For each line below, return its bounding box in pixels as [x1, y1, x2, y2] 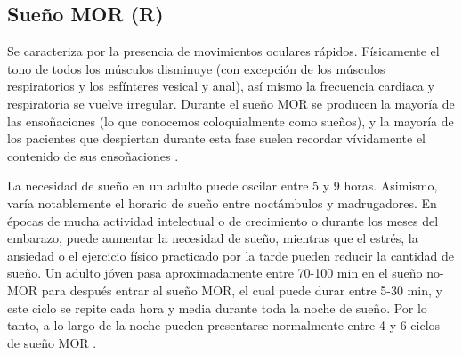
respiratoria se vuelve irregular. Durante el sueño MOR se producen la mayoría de [7, 93, 455, 112]
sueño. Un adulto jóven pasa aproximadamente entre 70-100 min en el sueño [7, 263, 423, 282]
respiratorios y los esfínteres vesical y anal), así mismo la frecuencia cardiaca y [7, 77, 434, 95]
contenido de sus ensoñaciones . [7, 146, 179, 165]
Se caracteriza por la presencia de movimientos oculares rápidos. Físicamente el [7, 42, 440, 61]
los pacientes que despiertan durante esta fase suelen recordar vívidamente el [7, 129, 426, 148]
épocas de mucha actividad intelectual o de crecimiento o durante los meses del [7, 211, 439, 230]
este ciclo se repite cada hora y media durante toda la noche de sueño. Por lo [7, 298, 427, 317]
